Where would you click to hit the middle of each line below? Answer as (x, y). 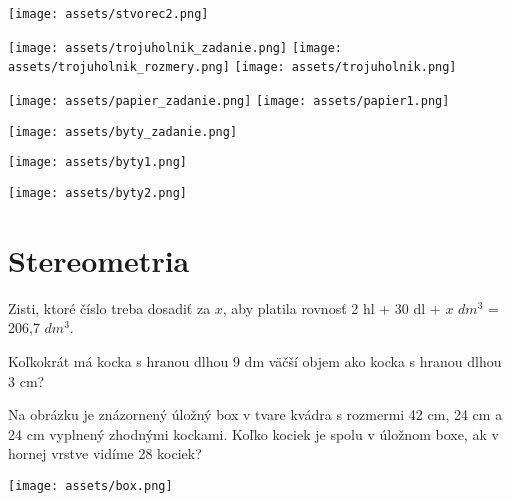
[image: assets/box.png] (90, 485)
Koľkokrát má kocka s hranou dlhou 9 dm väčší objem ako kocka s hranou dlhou (255, 360)
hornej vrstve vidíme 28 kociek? (105, 453)
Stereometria (99, 259)
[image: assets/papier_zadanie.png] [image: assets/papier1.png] (229, 100)
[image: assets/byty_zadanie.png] (123, 131)
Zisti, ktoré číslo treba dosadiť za (109, 307)
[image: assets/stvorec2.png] (108, 14)
